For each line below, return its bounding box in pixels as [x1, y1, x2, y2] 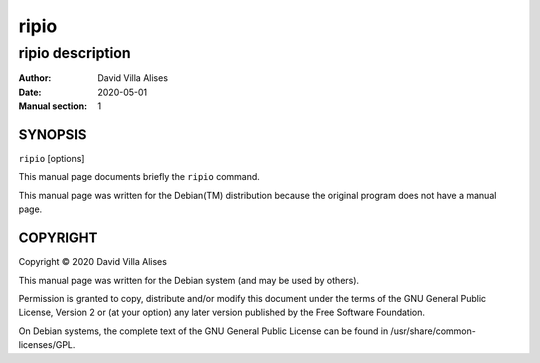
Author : [18, 72, 52, 84]
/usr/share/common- [390, 325, 477, 337]
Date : [18, 86, 42, 98]
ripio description [18, 44, 132, 62]
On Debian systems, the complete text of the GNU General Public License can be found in [18, 325, 389, 337]
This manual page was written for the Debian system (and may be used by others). [18, 274, 360, 286]
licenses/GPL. [18, 339, 76, 351]
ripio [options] [18, 153, 85, 165]
